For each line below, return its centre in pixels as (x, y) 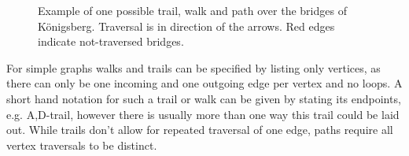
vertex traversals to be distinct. (82, 145)
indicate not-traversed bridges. (111, 41)
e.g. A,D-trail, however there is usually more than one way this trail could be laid (203, 114)
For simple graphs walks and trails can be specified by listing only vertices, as (193, 67)
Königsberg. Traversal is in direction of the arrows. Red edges (186, 26)
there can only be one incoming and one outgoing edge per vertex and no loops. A (204, 83)
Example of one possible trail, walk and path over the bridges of (192, 10)
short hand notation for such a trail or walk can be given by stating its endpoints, (204, 98)
